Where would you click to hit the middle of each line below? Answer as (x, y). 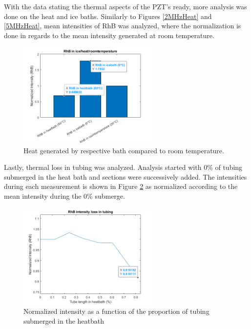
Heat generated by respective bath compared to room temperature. (124, 151)
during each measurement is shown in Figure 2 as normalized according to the (121, 186)
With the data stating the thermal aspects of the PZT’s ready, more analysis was (125, 6)
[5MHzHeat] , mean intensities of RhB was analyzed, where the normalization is (123, 26)
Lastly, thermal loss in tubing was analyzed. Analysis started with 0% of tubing (123, 167)
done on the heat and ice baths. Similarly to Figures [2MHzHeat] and (108, 16)
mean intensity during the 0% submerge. (64, 195)
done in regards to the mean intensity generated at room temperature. (109, 35)
